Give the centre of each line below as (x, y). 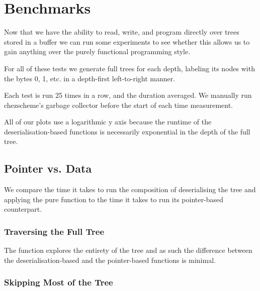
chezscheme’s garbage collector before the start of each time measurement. (119, 105)
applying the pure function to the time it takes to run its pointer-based (114, 199)
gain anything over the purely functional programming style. (97, 51)
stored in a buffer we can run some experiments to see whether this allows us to (127, 41)
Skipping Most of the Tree (59, 282)
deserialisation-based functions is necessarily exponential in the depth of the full (127, 131)
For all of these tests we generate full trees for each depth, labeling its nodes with (129, 68)
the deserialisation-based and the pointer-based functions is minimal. (110, 260)
